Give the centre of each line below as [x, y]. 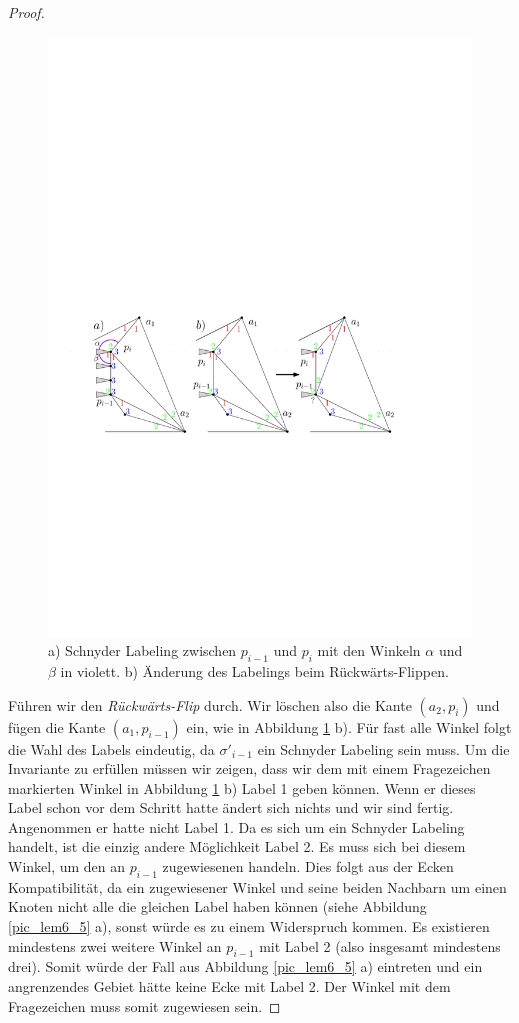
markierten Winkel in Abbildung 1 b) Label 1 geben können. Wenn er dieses [242, 787]
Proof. [26, 12]
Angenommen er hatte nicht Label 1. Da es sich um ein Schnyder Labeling [236, 826]
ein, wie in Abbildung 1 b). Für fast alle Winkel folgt [349, 726]
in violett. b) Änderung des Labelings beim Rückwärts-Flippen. [254, 670]
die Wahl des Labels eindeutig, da [111, 748]
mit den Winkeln [369, 650]
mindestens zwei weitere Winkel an [115, 945]
